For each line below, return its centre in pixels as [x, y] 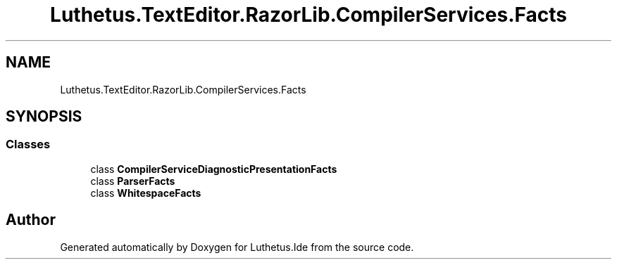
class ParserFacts [133, 181]
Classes [28, 144]
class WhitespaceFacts [146, 193]
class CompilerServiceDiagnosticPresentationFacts [214, 169]
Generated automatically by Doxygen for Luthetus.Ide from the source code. [237, 247]
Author [31, 220]
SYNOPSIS [44, 117]
